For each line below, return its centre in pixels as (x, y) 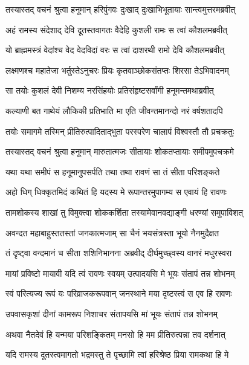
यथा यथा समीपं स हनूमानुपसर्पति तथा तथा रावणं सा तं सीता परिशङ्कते (113, 171)
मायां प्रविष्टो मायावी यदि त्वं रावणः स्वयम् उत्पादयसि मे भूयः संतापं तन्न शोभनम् (120, 273)
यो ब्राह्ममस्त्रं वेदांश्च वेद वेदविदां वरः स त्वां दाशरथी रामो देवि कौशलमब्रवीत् (115, 50)
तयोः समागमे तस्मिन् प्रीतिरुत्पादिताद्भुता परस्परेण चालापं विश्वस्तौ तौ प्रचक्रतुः (120, 131)
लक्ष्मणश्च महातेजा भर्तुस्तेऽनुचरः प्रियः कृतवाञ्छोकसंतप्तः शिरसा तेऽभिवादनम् (117, 70)
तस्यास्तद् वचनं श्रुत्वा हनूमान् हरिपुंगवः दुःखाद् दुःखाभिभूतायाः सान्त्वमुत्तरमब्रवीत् (121, 9)
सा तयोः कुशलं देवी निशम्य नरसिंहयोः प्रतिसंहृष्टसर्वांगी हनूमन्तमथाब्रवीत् (110, 90)
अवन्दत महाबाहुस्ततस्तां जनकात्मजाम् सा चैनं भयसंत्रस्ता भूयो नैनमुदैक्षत (112, 232)
